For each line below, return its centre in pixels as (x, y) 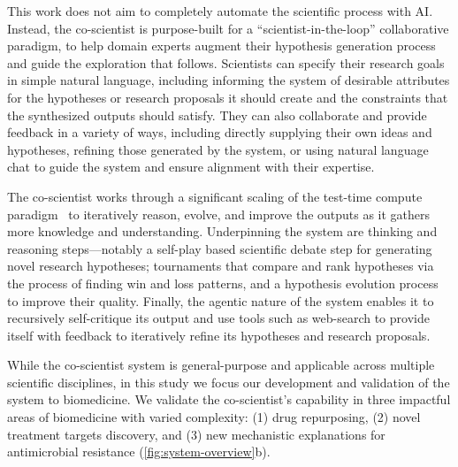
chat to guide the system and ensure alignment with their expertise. (191, 167)
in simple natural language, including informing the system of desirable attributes (229, 80)
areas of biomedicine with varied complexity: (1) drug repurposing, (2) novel (214, 417)
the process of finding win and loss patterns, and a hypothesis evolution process (223, 283)
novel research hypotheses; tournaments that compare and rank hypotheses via (221, 266)
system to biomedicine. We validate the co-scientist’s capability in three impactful (229, 399)
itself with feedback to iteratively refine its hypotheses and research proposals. (219, 335)
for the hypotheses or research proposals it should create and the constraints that (228, 97)
